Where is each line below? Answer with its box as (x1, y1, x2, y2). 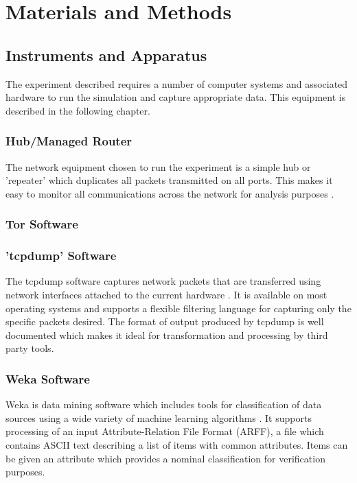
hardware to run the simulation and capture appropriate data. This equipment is (5, 90, 346, 104)
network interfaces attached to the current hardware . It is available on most (5, 287, 327, 302)
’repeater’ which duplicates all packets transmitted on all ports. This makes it (5, 173, 333, 187)
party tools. (5, 341, 54, 355)
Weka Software (5, 370, 90, 387)
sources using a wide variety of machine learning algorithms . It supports (5, 410, 312, 425)
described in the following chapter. (5, 103, 150, 117)
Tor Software (5, 215, 78, 233)
